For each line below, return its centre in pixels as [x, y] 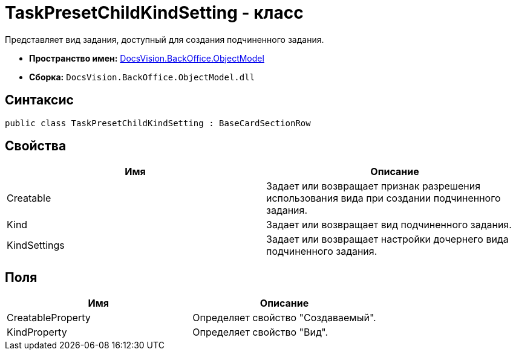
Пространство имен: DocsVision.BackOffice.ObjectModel [147, 58]
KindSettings [36, 245]
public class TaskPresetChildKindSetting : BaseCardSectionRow [158, 123]
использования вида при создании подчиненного [384, 198]
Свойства [36, 146]
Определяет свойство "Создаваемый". [284, 318]
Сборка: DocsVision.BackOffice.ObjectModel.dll [142, 77]
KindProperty [37, 332]
